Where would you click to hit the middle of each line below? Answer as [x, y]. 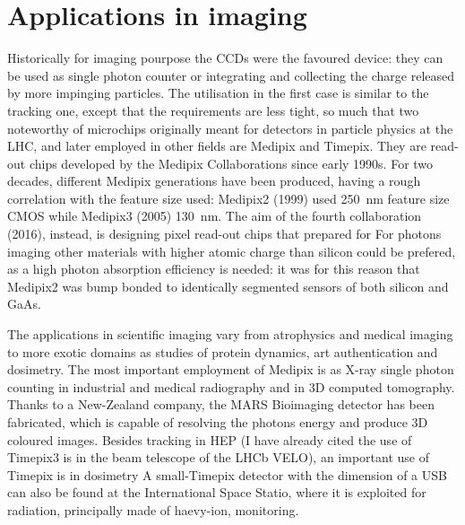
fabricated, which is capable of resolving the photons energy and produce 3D [218, 422]
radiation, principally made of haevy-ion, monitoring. [153, 509]
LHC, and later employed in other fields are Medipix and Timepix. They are [217, 146]
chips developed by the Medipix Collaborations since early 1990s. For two [231, 163]
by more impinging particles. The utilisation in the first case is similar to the [218, 93]
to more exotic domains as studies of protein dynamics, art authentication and [223, 351]
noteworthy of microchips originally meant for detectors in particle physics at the [230, 128]
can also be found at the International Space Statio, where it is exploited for [217, 492]
